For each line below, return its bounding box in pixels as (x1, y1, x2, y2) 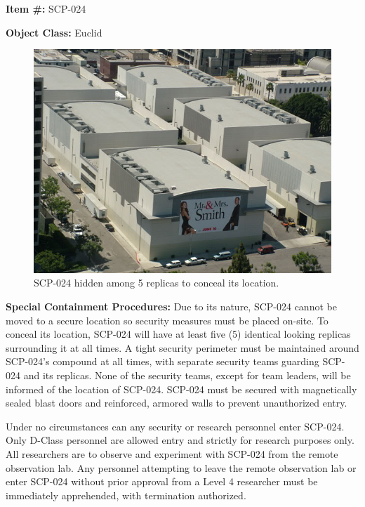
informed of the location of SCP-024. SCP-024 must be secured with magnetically (6, 381, 357, 396)
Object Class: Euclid (6, 25, 102, 39)
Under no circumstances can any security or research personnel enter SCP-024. (6, 419, 345, 433)
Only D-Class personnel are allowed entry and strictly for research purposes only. (6, 433, 354, 447)
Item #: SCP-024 (6, 1, 86, 15)
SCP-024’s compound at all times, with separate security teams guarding (6, 354, 319, 369)
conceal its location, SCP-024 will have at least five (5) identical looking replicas (6, 327, 351, 341)
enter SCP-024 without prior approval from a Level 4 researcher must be (6, 474, 318, 489)
